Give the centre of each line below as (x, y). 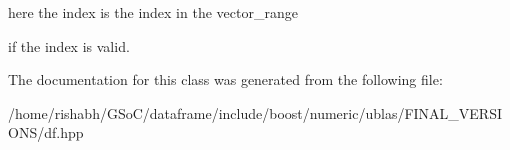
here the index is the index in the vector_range (153, 12)
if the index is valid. (69, 45)
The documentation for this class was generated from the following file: (225, 79)
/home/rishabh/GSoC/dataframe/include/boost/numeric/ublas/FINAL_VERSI (255, 112)
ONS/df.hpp (46, 132)
